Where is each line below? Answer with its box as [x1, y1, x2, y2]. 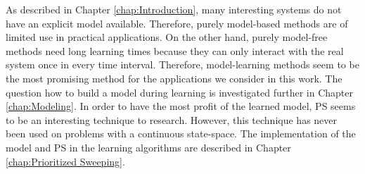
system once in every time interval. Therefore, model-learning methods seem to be [6, 57, 359, 72]
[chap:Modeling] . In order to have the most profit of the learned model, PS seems [6, 99, 356, 113]
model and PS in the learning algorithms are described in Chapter [6, 139, 291, 154]
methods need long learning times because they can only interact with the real [6, 43, 344, 58]
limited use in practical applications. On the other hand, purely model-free [6, 30, 328, 44]
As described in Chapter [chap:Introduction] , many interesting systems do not [6, 2, 342, 16]
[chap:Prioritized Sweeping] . [6, 154, 125, 168]
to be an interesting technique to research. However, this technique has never [6, 112, 338, 127]
